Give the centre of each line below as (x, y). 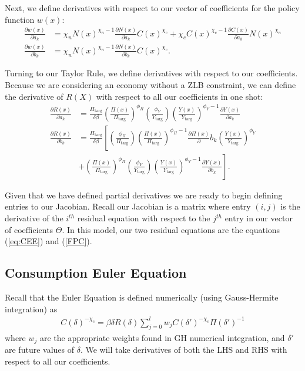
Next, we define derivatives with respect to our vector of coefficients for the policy (152, 8)
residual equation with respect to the (144, 218)
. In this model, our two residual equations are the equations (171, 229)
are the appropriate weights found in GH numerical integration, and (162, 337)
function (20, 19)
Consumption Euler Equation (96, 273)
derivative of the (34, 218)
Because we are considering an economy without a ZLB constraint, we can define (150, 85)
